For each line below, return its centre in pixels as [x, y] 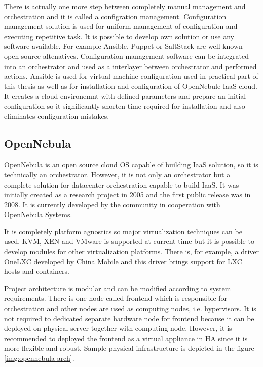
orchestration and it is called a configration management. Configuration [115, 16]
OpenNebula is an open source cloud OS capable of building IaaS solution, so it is [131, 164]
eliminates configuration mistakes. [57, 116]
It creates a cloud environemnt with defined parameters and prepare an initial [125, 96]
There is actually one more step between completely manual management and [125, 6]
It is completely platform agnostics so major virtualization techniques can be [123, 231]
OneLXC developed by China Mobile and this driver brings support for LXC [123, 261]
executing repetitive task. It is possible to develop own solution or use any [119, 36]
